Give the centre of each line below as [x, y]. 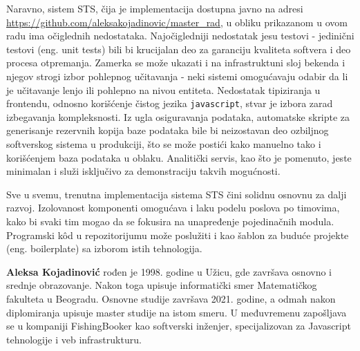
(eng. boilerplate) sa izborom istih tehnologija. [104, 248]
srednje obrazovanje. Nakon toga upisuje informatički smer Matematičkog [162, 285]
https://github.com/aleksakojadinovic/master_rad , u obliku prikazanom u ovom [177, 22]
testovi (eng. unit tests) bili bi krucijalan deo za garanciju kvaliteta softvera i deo [179, 49]
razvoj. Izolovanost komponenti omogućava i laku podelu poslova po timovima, [173, 208]
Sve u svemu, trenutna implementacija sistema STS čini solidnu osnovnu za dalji [177, 194]
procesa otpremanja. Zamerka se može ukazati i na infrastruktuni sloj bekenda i [176, 63]
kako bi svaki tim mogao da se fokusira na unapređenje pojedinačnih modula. [170, 221]
